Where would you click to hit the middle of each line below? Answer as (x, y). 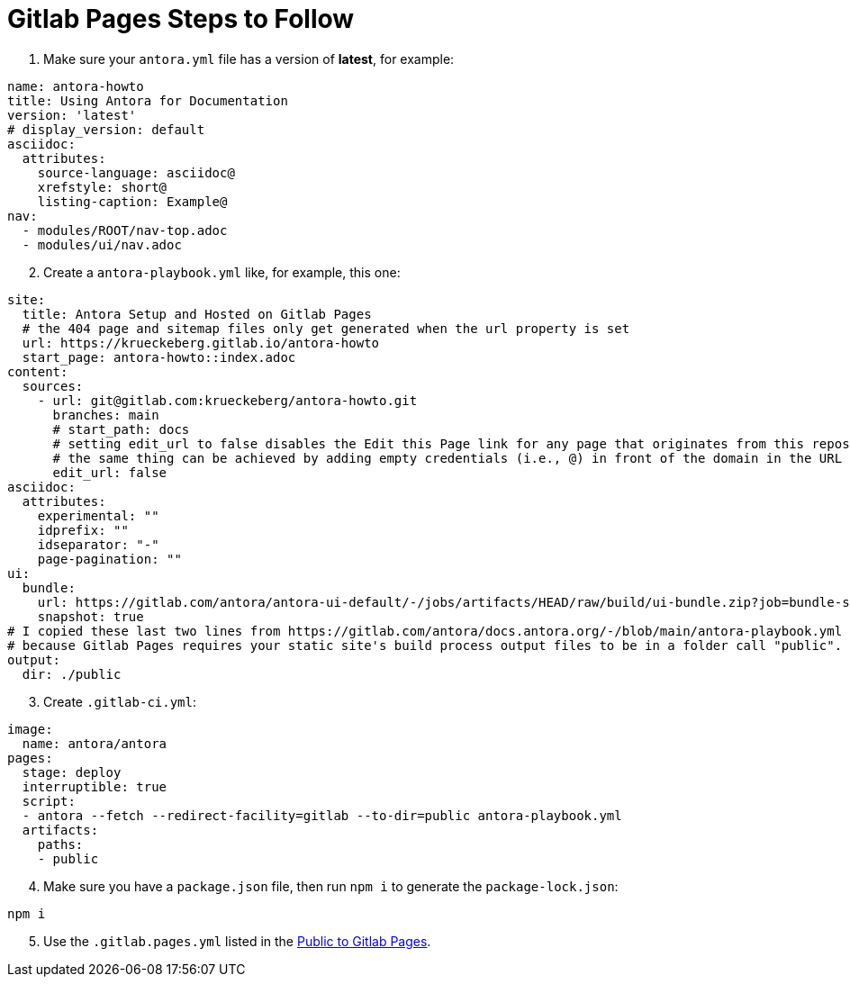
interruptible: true (95, 786)
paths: (60, 844)
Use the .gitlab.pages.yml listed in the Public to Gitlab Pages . (237, 941)
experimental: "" (98, 515)
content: (38, 371)
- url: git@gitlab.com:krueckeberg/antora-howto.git (227, 400)
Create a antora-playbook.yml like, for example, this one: (222, 272)
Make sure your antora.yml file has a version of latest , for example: (249, 59)
